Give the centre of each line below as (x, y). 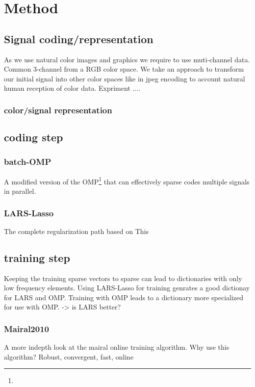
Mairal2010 (26, 328)
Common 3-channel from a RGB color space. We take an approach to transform (124, 69)
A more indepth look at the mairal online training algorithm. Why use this (117, 347)
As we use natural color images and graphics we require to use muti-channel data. (127, 59)
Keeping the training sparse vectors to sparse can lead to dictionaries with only (123, 278)
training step (37, 257)
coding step (34, 137)
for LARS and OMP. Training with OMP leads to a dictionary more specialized (124, 297)
